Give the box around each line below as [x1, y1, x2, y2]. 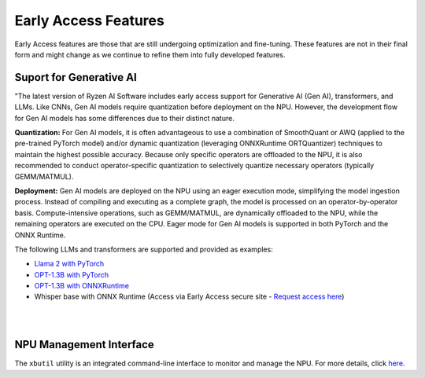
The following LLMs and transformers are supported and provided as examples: [14, 244, 273, 254]
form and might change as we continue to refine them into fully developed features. [14, 50, 286, 59]
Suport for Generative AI [14, 71, 137, 84]
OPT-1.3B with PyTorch [34, 270, 109, 279]
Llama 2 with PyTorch [34, 259, 105, 269]
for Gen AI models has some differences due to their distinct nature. [14, 113, 235, 123]
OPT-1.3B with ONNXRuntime [34, 281, 130, 291]
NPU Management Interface [14, 338, 155, 351]
